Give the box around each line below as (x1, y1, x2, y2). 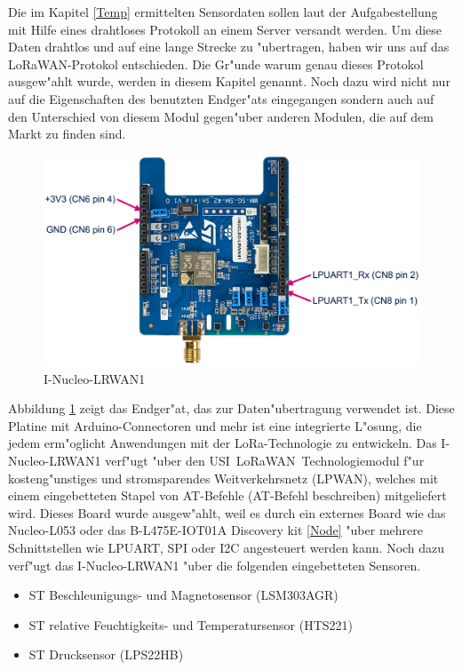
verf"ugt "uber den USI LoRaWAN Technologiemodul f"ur (105, 451, 425, 469)
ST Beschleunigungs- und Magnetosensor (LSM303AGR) (28, 586, 339, 604)
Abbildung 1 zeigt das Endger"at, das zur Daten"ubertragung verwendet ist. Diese (8, 399, 455, 418)
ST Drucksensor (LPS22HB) (28, 645, 184, 664)
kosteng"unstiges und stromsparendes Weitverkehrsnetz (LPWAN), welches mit (8, 468, 439, 487)
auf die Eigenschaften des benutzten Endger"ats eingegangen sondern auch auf (8, 89, 434, 108)
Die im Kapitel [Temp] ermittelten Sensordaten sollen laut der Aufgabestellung (8, 3, 438, 20)
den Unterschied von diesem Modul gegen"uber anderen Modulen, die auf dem (8, 107, 434, 125)
